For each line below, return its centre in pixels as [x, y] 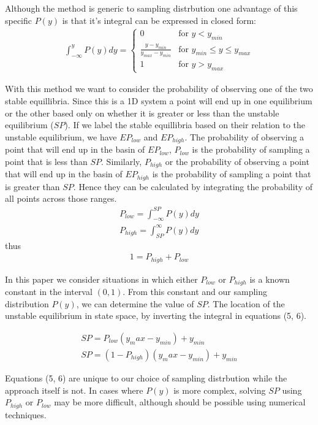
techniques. [26, 414]
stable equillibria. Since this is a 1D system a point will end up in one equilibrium [159, 101]
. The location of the [246, 303]
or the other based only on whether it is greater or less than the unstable [142, 113]
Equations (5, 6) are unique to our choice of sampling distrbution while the [146, 378]
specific [19, 20]
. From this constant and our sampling [195, 292]
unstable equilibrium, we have [61, 136]
